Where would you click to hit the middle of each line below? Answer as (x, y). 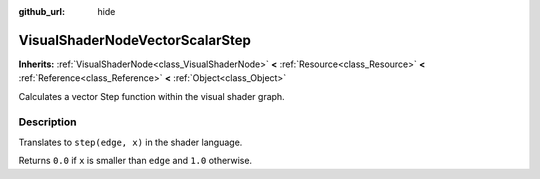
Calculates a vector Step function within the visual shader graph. (151, 96)
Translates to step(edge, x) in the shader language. (130, 142)
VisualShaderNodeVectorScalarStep (135, 40)
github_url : (41, 11)
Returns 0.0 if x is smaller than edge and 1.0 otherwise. (135, 161)
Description (47, 122)
